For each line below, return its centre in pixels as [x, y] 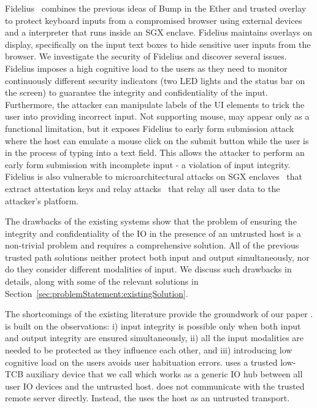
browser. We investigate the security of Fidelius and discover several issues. [146, 56]
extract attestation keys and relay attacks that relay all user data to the [143, 188]
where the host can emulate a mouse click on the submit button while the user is [157, 140]
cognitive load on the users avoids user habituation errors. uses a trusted [141, 362]
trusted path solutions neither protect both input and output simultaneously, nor [157, 257]
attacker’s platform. [42, 200]
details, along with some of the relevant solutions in [102, 281]
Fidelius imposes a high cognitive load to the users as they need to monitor [146, 68]
